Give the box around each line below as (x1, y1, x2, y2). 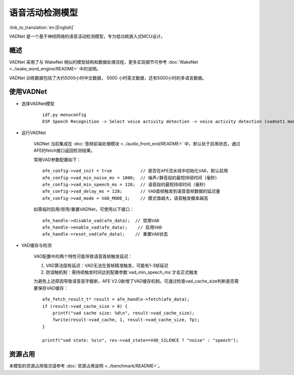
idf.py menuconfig (42, 112, 87, 117)
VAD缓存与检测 (21, 242, 52, 248)
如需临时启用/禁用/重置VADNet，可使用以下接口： (33, 206, 134, 212)
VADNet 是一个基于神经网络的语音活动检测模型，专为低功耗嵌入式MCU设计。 (9, 33, 165, 39)
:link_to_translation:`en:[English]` (9, 24, 75, 30)
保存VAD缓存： (37, 285, 69, 291)
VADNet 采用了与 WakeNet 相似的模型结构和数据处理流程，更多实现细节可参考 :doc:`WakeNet (9, 59, 198, 65)
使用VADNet (9, 88, 48, 96)
